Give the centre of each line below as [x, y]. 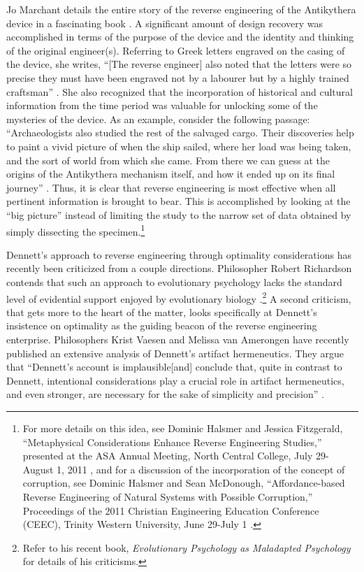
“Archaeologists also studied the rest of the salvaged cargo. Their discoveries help [180, 133]
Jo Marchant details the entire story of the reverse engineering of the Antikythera [181, 9]
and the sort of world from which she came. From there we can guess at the [168, 160]
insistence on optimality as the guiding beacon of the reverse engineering [162, 326]
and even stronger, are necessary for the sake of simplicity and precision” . [165, 394]
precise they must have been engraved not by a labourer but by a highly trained [178, 77]
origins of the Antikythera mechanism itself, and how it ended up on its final [171, 174]
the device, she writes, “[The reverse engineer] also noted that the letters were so [179, 64]
